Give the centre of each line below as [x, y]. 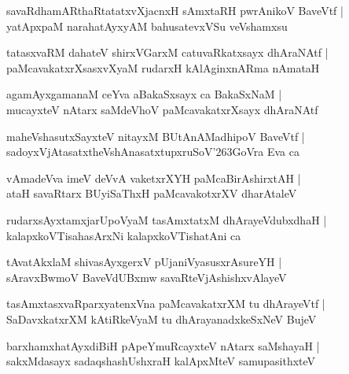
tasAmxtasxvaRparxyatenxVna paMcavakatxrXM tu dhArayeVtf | [166, 304]
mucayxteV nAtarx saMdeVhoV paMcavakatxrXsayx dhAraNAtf [162, 109]
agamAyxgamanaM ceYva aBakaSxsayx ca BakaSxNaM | [144, 94]
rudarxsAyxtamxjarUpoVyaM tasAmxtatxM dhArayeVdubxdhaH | [167, 219]
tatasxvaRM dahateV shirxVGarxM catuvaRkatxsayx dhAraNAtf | [167, 52]
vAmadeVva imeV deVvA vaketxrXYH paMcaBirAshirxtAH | [154, 178]
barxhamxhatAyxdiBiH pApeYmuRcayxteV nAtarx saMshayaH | [163, 345]
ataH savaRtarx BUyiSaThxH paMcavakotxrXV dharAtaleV [152, 193]
